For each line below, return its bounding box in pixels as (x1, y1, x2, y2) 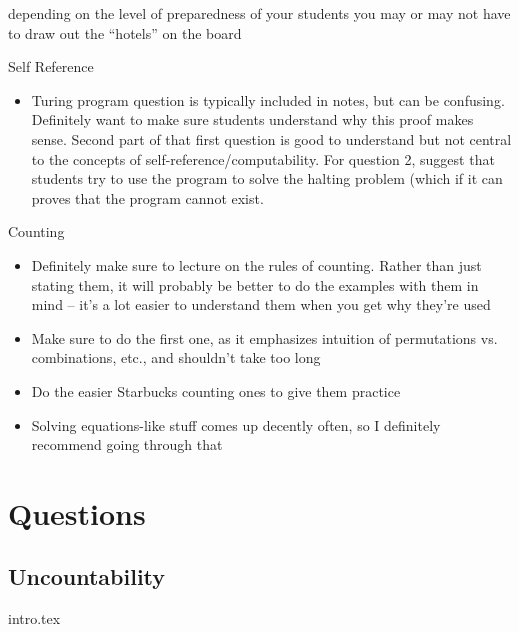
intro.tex (8, 608, 61, 629)
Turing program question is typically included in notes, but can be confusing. (31, 89, 505, 110)
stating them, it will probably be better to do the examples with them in (31, 274, 479, 295)
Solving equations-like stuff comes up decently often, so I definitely (31, 414, 441, 435)
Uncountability (8, 561, 166, 592)
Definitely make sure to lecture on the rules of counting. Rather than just (31, 254, 482, 275)
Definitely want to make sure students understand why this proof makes (31, 109, 474, 130)
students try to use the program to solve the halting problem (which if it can (31, 168, 503, 189)
